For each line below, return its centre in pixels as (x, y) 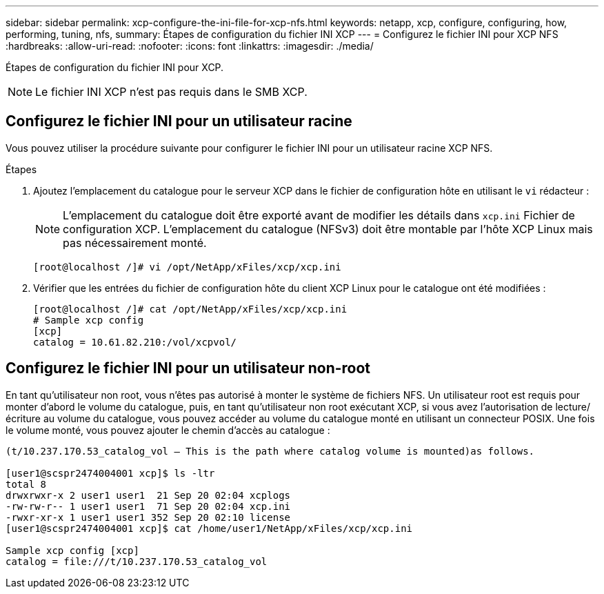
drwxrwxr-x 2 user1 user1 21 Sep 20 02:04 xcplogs (148, 495)
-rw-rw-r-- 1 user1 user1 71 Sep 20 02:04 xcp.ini (148, 506)
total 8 (26, 484)
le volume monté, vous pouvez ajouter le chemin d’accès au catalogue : (168, 430)
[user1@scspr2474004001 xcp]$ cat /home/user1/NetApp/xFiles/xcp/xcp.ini (209, 528)
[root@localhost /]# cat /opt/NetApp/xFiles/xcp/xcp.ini (190, 309)
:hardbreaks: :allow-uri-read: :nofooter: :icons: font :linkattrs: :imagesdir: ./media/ (190, 46)
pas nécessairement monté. (135, 242)
